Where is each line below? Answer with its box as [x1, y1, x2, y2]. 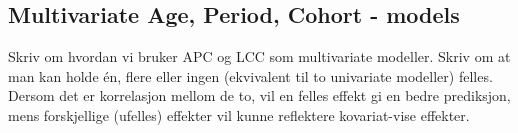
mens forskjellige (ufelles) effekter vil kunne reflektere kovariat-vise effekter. [8, 104, 470, 125]
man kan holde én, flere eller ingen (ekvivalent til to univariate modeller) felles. [8, 65, 493, 86]
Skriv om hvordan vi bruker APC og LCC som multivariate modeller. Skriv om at [8, 46, 511, 67]
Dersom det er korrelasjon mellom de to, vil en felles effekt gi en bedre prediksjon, [8, 85, 511, 106]
